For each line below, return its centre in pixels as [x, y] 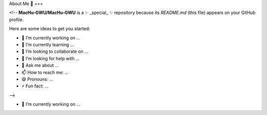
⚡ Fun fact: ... [35, 86]
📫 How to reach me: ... [45, 72]
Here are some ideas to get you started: [50, 29]
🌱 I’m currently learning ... [48, 44]
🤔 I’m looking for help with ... [50, 58]
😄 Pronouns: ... [37, 79]
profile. [17, 19]
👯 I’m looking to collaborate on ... [55, 51]
